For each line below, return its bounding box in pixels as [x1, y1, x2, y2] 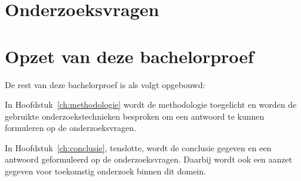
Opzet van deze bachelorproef [5, 43, 254, 68]
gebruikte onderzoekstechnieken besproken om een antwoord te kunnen [5, 110, 265, 122]
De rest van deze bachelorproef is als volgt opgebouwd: [5, 78, 205, 90]
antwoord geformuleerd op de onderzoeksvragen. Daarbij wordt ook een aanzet [5, 153, 293, 166]
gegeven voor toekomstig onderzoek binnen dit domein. [5, 165, 206, 177]
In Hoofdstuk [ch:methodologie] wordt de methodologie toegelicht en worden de [5, 98, 297, 111]
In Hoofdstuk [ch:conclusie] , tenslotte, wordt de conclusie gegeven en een [5, 141, 272, 154]
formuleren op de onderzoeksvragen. [5, 121, 136, 134]
